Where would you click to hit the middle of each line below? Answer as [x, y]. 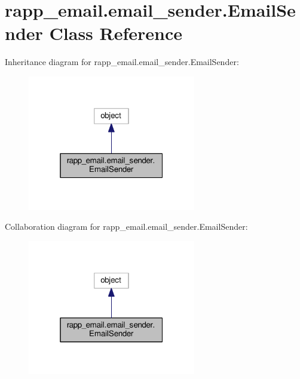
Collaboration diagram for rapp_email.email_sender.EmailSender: [126, 227]
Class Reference [116, 33]
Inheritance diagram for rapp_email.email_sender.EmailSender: [122, 62]
